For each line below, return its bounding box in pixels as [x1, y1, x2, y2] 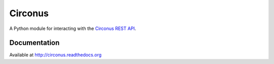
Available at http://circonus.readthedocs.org [9, 52, 101, 58]
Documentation [9, 39, 60, 47]
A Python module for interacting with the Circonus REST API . [9, 25, 136, 31]
